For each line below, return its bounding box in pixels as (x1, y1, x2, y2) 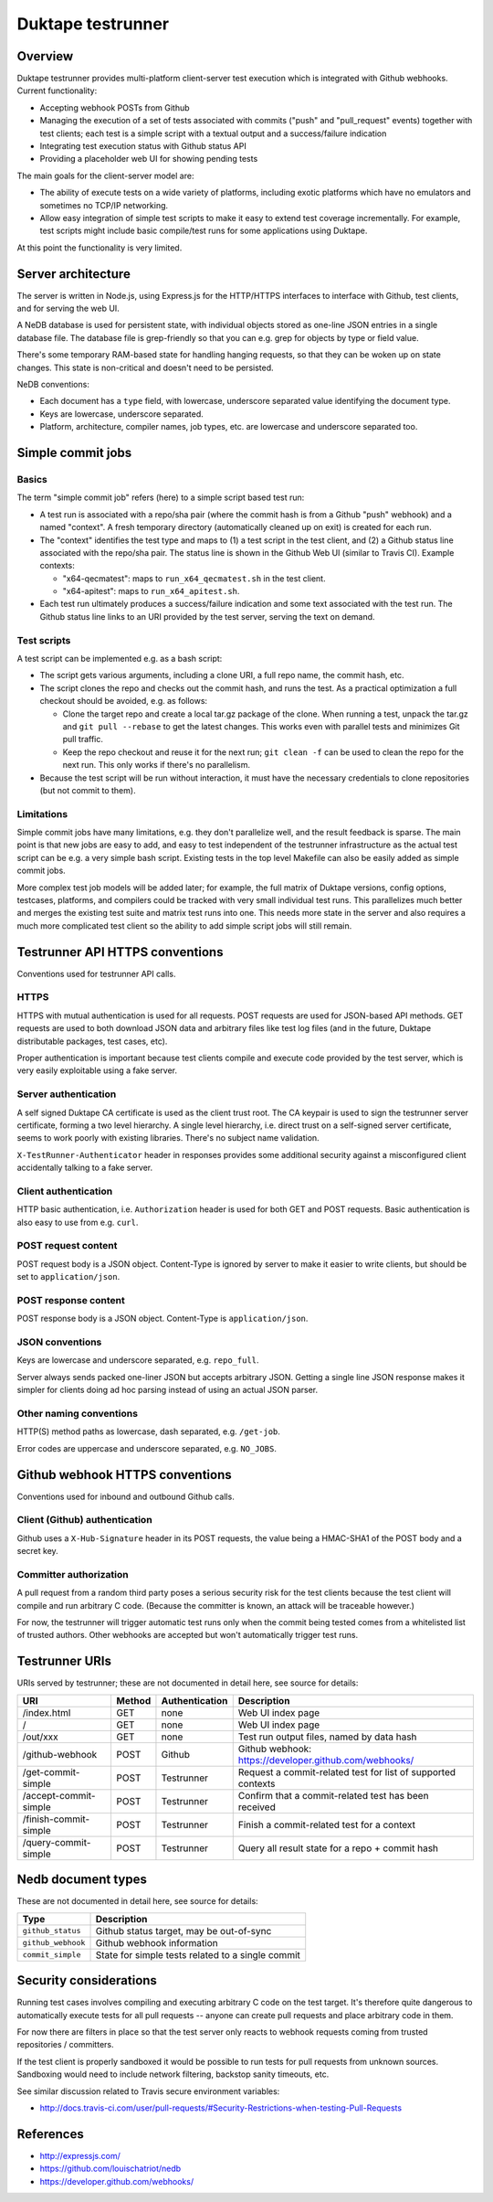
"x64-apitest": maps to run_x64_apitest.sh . (62, 586, 240, 597)
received (237, 1801, 276, 1814)
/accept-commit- (22, 1789, 96, 1802)
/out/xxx (22, 1730, 58, 1743)
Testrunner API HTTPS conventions (16, 944, 224, 960)
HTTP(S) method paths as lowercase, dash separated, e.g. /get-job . (16, 1426, 280, 1437)
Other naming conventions (16, 1407, 139, 1420)
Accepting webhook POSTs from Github (39, 101, 191, 113)
